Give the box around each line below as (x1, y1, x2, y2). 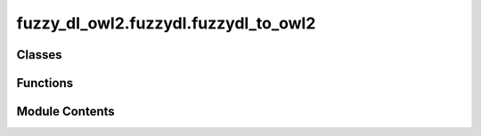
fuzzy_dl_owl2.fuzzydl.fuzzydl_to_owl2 (16, 13, 316, 33)
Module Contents (16, 104, 115, 119)
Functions (16, 76, 74, 91)
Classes (16, 47, 62, 62)
